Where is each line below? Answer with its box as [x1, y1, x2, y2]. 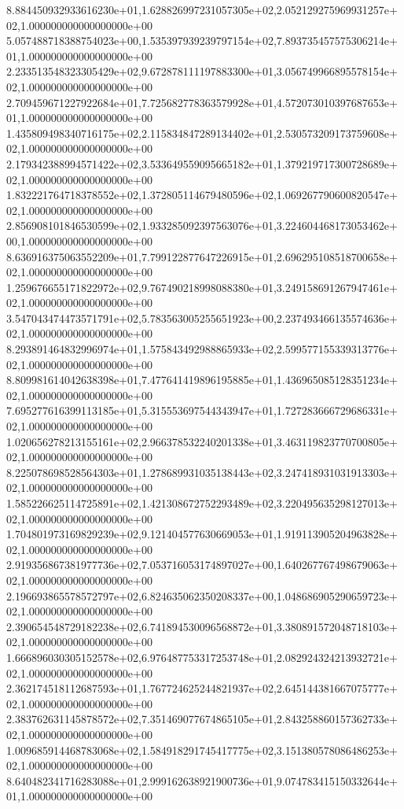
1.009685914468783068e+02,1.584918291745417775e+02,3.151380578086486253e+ [6, 741, 398, 758]
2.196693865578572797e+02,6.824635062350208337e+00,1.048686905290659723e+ [6, 587, 398, 604]
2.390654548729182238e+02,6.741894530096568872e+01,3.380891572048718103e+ [6, 618, 398, 634]
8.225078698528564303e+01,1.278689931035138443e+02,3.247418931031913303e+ [6, 464, 398, 480]
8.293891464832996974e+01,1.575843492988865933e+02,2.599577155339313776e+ [6, 341, 398, 357]
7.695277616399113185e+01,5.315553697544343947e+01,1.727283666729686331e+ [6, 402, 398, 419]
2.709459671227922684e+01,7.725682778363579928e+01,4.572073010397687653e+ [6, 94, 398, 110]
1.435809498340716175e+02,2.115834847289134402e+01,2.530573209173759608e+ [6, 124, 398, 141]
